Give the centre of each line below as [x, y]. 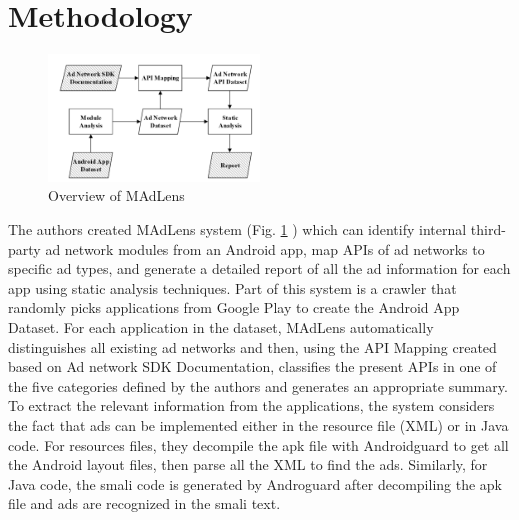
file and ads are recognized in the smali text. [144, 503]
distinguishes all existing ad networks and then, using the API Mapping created [252, 346]
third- [488, 229]
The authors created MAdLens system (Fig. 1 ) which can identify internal [237, 229]
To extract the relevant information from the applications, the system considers [251, 405]
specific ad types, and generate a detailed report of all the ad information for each [259, 268]
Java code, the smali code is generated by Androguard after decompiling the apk [255, 483]
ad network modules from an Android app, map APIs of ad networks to [265, 248]
